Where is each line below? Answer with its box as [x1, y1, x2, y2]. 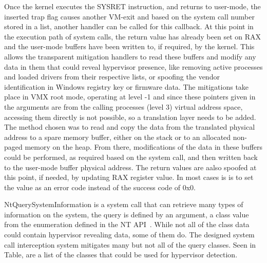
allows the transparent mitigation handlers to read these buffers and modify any [4, 51, 256, 62]
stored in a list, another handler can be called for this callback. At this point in [4, 21, 254, 32]
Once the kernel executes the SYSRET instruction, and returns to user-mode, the [4, 1, 261, 11]
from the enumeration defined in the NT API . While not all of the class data [4, 219, 250, 230]
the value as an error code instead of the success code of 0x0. [4, 181, 196, 192]
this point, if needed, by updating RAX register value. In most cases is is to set [4, 172, 254, 183]
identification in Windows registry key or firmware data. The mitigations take [4, 81, 249, 92]
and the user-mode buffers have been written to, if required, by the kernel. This [4, 41, 255, 52]
